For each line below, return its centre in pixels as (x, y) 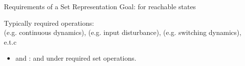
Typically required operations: (49, 23)
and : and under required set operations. (76, 58)
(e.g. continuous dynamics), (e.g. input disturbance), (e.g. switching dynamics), (123, 32)
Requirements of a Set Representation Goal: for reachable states (100, 6)
